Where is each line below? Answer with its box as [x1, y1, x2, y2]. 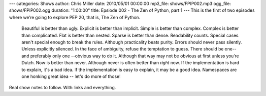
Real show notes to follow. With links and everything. [9, 85, 116, 91]
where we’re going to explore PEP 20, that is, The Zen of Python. [9, 14, 140, 20]
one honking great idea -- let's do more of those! [21, 73, 121, 79]
